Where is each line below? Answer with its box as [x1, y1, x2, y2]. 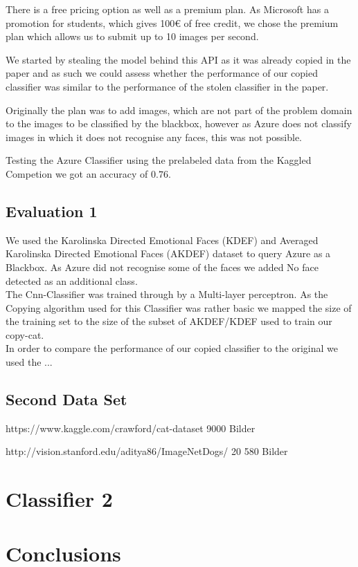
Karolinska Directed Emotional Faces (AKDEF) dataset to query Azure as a [6, 246, 331, 261]
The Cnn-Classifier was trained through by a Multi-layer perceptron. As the [6, 287, 328, 301]
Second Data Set [6, 389, 127, 410]
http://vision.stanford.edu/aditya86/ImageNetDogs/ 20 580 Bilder [6, 444, 288, 458]
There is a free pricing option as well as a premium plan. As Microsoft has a [6, 2, 329, 16]
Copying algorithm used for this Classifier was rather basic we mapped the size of [6, 300, 352, 315]
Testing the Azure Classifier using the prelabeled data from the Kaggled [6, 153, 312, 167]
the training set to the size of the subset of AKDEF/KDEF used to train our [6, 314, 332, 328]
